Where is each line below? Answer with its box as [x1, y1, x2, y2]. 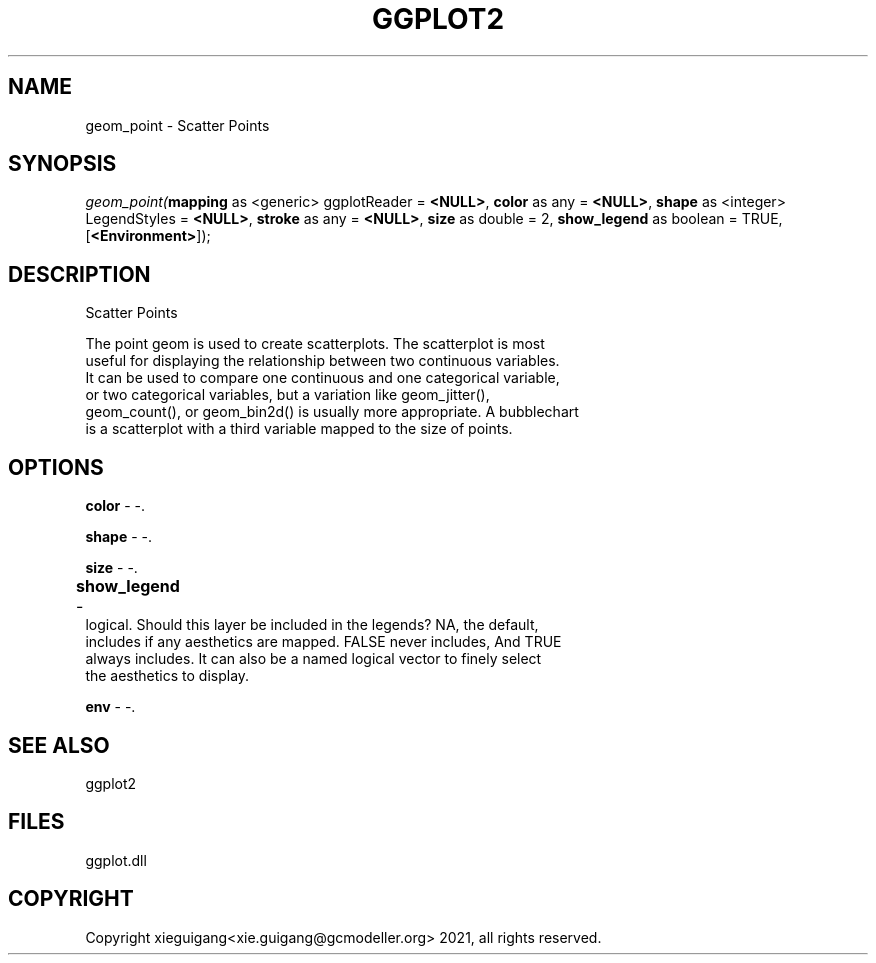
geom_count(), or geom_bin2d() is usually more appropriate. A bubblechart [85, 403, 579, 421]
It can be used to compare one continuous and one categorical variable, [85, 369, 560, 387]
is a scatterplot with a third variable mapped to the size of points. [85, 420, 513, 438]
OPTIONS [8, 454, 104, 480]
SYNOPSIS [8, 151, 117, 177]
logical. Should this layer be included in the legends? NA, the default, [85, 616, 539, 634]
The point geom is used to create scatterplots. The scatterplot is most [85, 335, 545, 353]
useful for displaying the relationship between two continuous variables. [85, 352, 560, 370]
